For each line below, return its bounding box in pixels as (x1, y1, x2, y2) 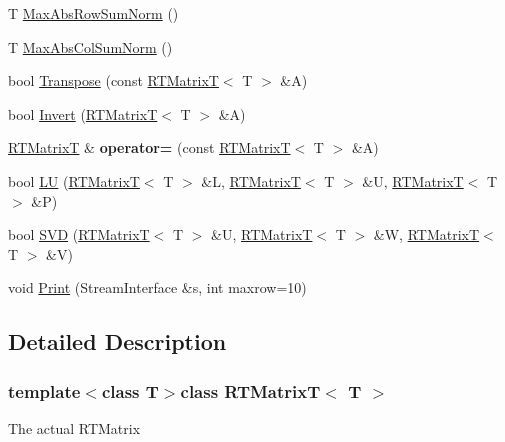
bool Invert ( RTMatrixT (8, 103, 158, 124)
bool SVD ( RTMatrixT (8, 224, 150, 245)
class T (101, 378, 159, 403)
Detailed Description (8, 326, 227, 357)
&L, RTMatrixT (201, 170, 301, 191)
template (8, 378, 81, 403)
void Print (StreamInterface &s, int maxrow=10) (8, 277, 307, 298)
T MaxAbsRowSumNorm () (8, 3, 179, 23)
